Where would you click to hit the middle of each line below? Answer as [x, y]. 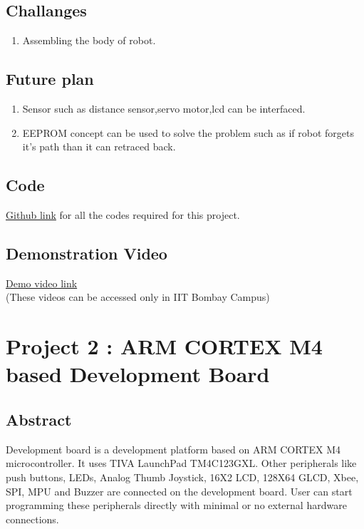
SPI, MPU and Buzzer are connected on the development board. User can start [179, 491]
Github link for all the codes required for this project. [123, 214]
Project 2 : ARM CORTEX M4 [164, 346]
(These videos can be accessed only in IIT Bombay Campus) [138, 297]
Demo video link [42, 283]
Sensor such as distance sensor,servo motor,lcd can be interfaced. [164, 108]
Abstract [39, 419]
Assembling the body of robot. [89, 40]
